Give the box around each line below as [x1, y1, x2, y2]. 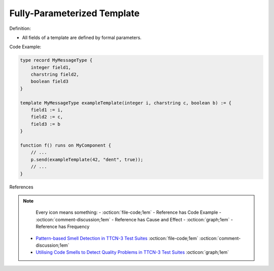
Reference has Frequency [36, 223, 90, 230]
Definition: [9, 25, 31, 31]
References [9, 184, 33, 190]
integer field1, [30, 64, 71, 70]
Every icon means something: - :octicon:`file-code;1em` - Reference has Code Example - [36, 209, 222, 215]
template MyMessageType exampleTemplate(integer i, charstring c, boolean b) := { [20, 100, 232, 106]
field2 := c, [30, 114, 63, 120]
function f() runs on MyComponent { [20, 142, 112, 148]
